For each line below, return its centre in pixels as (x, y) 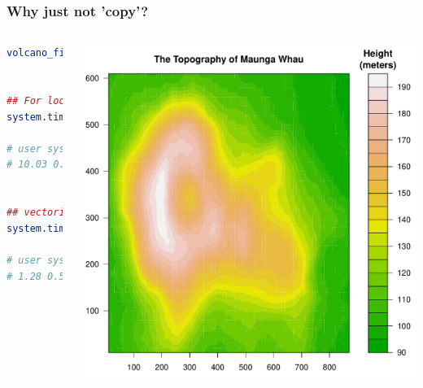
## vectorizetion (53, 213)
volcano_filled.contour (71, 53)
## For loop (39, 101)
